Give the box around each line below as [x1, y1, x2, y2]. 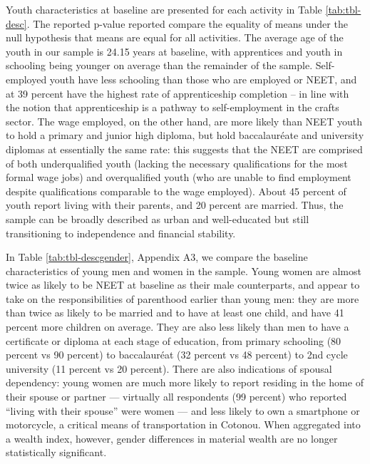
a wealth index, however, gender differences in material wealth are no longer [6, 431, 338, 445]
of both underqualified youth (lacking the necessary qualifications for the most [6, 155, 348, 170]
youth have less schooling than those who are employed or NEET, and [49, 71, 357, 86]
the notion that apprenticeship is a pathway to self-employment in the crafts [6, 100, 339, 115]
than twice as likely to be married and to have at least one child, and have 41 [6, 305, 344, 320]
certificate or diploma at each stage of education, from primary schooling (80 [6, 333, 341, 348]
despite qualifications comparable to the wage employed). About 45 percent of [6, 183, 346, 198]
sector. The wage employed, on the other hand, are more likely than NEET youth [6, 113, 362, 128]
